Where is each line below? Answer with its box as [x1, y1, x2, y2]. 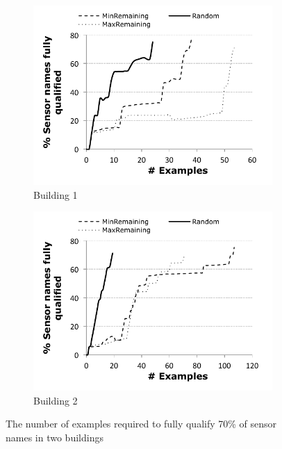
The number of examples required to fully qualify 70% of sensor [6, 416, 277, 431]
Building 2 [33, 393, 78, 407]
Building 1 [33, 187, 78, 202]
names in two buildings [6, 430, 103, 444]
